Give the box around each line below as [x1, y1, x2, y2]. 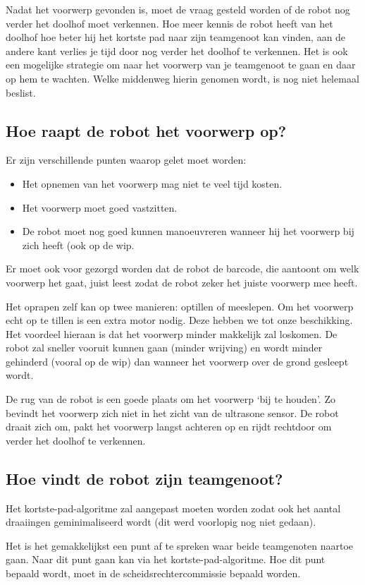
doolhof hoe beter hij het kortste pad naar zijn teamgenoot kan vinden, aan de [6, 30, 346, 44]
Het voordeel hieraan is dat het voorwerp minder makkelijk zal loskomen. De [6, 326, 338, 341]
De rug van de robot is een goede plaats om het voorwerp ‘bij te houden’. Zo [6, 392, 335, 406]
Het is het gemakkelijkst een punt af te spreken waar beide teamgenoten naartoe [6, 538, 354, 553]
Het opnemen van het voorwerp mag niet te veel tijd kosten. [22, 176, 283, 191]
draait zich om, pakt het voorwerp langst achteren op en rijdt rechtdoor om [6, 419, 332, 434]
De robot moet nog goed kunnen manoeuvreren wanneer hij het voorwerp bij [22, 224, 354, 239]
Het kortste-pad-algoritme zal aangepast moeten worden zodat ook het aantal [6, 500, 341, 515]
